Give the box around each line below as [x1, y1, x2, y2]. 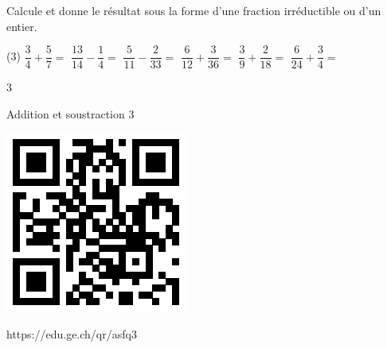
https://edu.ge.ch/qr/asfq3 [6, 326, 137, 342]
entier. [6, 17, 37, 34]
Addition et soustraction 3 [6, 105, 135, 122]
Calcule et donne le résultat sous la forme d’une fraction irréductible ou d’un [6, 2, 381, 18]
